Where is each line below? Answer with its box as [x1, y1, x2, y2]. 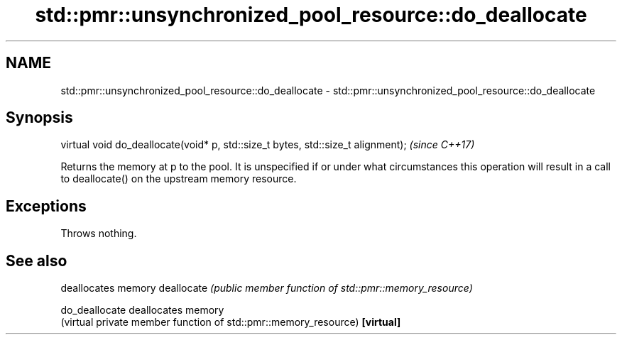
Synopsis [6, 109, 73, 127]
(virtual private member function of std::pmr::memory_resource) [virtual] [60, 316, 401, 329]
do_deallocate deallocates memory [60, 304, 224, 317]
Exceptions [6, 197, 87, 215]
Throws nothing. [60, 227, 137, 240]
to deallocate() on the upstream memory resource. [60, 172, 297, 185]
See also [6, 251, 67, 270]
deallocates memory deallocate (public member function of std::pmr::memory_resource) [60, 282, 473, 295]
